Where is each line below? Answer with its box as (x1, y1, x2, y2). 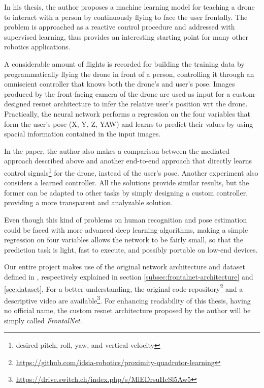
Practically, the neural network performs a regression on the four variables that (4, 108, 251, 119)
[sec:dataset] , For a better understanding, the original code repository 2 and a (4, 282, 243, 294)
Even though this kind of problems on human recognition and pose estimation (4, 214, 247, 225)
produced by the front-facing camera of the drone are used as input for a (4, 88, 230, 99)
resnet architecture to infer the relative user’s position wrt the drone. (32, 98, 248, 109)
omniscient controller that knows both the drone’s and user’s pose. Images (4, 78, 235, 89)
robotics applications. (4, 41, 71, 52)
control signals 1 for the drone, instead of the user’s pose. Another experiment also (4, 165, 258, 178)
